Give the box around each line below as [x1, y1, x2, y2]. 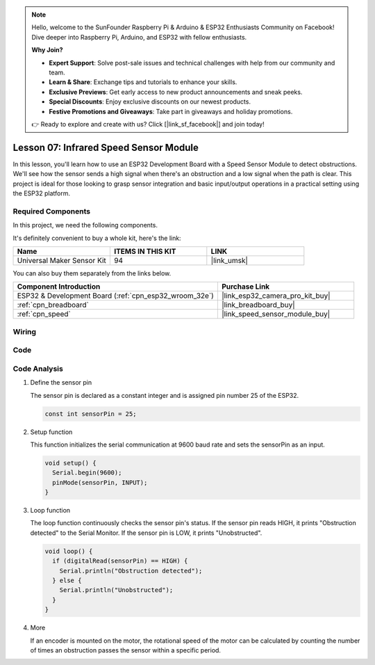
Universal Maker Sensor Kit [17, 255, 107, 265]
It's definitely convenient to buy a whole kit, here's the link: [12, 234, 181, 242]
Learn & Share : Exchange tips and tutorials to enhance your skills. [49, 78, 237, 86]
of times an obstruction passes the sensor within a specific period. [30, 646, 222, 654]
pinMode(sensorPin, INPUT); [52, 479, 148, 486]
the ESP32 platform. [12, 189, 71, 198]
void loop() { [44, 547, 93, 555]
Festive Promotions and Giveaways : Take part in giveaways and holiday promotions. [49, 107, 293, 115]
